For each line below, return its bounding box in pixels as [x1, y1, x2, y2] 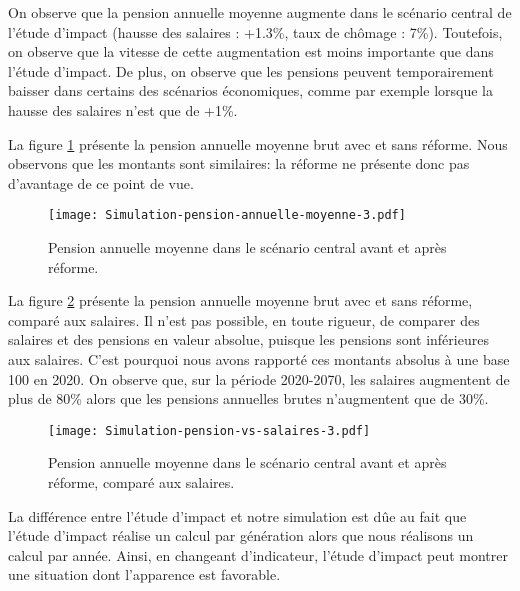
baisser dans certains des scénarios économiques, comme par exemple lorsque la [8, 80, 493, 101]
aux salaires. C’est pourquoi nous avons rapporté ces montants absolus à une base [8, 348, 510, 369]
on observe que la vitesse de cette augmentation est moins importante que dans [8, 41, 494, 62]
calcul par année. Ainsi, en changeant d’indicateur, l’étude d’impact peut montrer [8, 544, 508, 565]
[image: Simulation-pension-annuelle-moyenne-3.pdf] [48, 208, 406, 223]
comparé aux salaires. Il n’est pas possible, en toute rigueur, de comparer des [8, 309, 480, 330]
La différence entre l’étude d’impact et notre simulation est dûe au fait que [8, 505, 467, 526]
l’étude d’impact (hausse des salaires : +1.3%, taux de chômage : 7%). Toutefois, [8, 21, 503, 42]
